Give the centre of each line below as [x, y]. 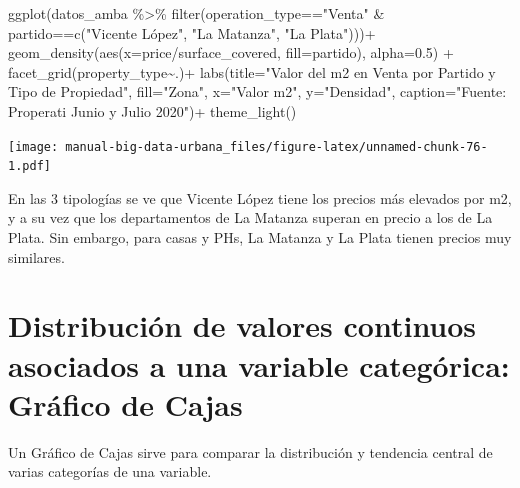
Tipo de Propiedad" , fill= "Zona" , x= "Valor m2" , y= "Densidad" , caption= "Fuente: [257, 91]
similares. [36, 256]
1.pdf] [29, 166]
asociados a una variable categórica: [259, 364]
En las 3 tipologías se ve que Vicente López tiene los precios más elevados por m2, [260, 197]
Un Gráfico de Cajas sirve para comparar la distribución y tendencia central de [250, 451]
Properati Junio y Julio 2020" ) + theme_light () [152, 110]
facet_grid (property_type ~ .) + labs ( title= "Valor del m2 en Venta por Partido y [252, 71]
